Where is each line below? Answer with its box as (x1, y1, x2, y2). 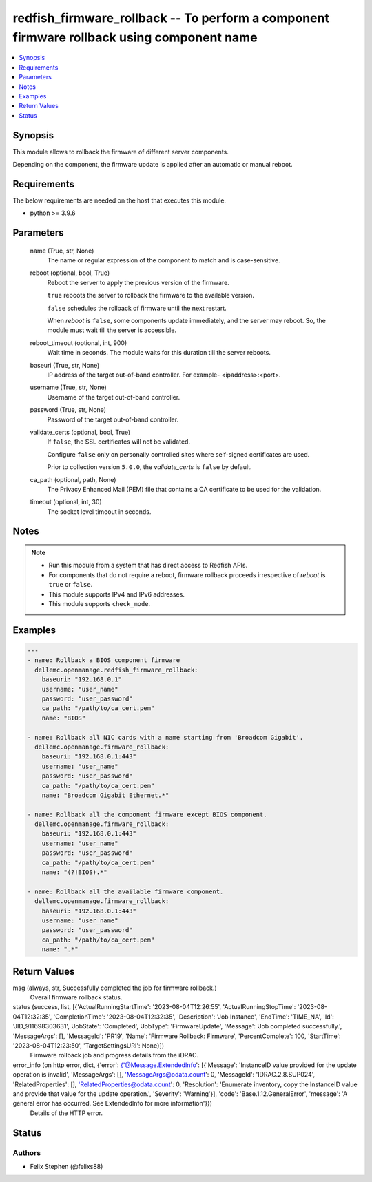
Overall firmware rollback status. (30, 993, 123, 1002)
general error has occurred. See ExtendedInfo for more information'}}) (12, 1099, 213, 1108)
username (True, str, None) (30, 383, 107, 392)
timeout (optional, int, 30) (30, 498, 103, 506)
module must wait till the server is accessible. (47, 326, 177, 334)
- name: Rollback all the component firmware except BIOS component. (27, 810, 267, 818)
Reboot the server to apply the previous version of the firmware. (47, 278, 230, 287)
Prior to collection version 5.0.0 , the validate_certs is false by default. (47, 463, 252, 471)
